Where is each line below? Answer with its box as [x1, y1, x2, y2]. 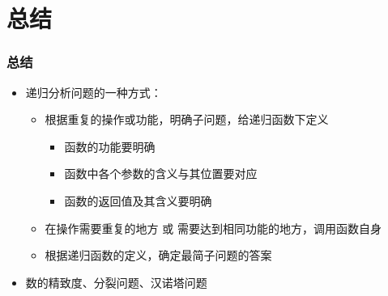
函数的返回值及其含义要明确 [64, 192, 212, 209]
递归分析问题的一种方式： [25, 83, 162, 100]
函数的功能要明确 [64, 137, 156, 154]
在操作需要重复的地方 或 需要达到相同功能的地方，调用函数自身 [45, 219, 382, 236]
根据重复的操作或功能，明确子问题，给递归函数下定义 [45, 111, 329, 128]
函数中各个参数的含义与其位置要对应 [64, 165, 258, 182]
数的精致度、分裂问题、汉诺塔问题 [25, 273, 207, 290]
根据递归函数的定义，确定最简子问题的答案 [45, 247, 272, 264]
